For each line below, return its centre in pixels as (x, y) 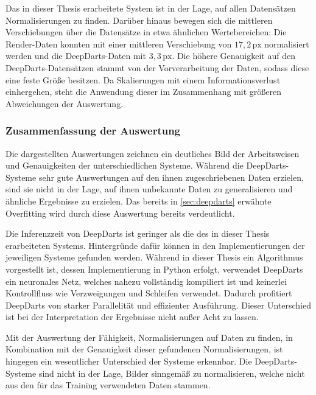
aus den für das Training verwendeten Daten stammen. (108, 385)
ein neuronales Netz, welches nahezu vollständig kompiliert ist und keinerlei (146, 281)
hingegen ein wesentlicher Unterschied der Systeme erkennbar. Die (129, 361)
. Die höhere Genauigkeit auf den (233, 56)
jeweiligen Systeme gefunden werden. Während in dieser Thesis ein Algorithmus (154, 257)
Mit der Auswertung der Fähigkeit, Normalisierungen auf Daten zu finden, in (149, 337)
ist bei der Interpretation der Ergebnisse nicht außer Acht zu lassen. (132, 317)
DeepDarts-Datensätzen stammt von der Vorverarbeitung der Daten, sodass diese (157, 67)
